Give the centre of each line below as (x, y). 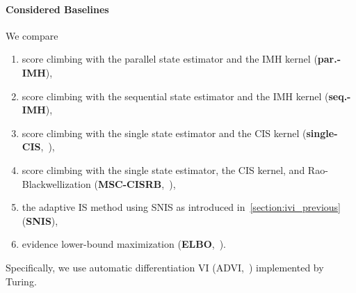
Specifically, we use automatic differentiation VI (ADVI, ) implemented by (165, 267)
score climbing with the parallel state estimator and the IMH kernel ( (170, 59)
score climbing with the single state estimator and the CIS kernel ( (164, 133)
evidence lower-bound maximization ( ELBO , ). (124, 244)
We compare (32, 35)
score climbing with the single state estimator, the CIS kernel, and (163, 169)
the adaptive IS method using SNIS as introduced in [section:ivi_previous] (181, 207)
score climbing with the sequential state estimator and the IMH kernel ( (175, 96)
